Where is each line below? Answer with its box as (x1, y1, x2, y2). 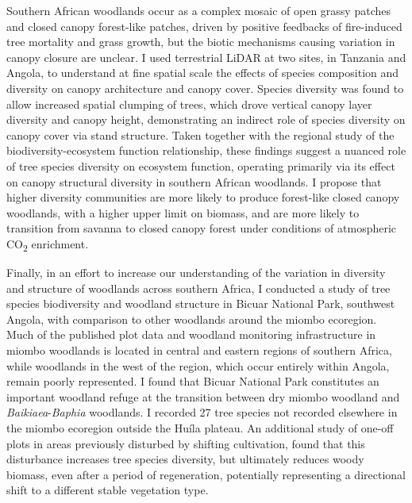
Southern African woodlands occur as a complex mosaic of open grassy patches (6, 2, 391, 18)
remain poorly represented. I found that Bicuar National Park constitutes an (6, 373, 379, 390)
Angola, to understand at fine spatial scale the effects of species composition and (6, 64, 399, 81)
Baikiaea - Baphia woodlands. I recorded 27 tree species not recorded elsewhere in (6, 404, 398, 420)
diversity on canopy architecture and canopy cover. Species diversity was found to (6, 79, 404, 96)
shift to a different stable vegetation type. (6, 482, 209, 498)
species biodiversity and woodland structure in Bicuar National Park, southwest (6, 295, 395, 312)
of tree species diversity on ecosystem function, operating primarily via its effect (6, 157, 395, 174)
